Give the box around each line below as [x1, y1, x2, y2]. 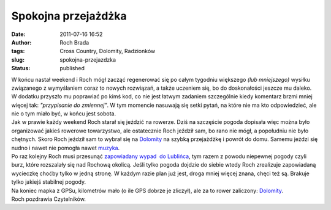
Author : [11, 38, 32, 46]
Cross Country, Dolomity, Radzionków [59, 48, 156, 55]
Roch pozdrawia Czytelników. [11, 195, 86, 203]
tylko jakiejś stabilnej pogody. [11, 178, 86, 186]
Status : [11, 65, 31, 72]
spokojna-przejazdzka [59, 56, 116, 63]
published [59, 65, 85, 72]
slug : [11, 56, 25, 63]
